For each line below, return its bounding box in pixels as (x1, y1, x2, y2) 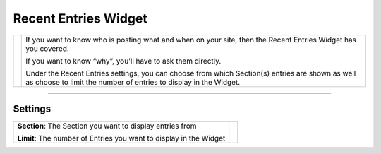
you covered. (25, 43, 70, 53)
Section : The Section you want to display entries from (17, 121, 197, 131)
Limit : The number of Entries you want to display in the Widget (17, 134, 226, 143)
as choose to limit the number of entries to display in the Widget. (25, 77, 241, 87)
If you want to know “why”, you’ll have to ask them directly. (25, 56, 222, 66)
